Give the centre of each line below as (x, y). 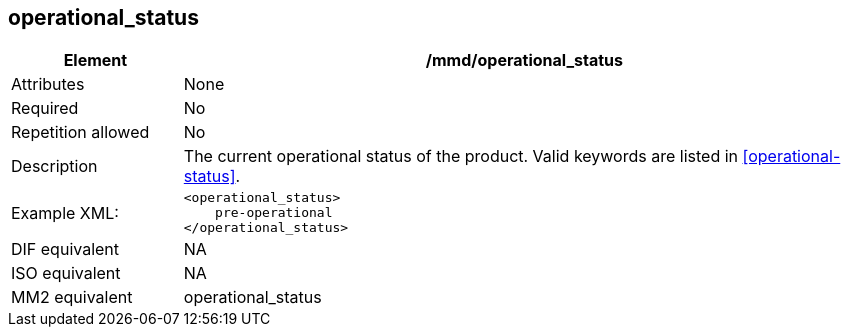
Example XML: (65, 212)
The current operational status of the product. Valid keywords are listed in (460, 156)
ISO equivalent (66, 273)
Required (45, 108)
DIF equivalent (65, 249)
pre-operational (274, 213)
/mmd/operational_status (524, 60)
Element (95, 60)
